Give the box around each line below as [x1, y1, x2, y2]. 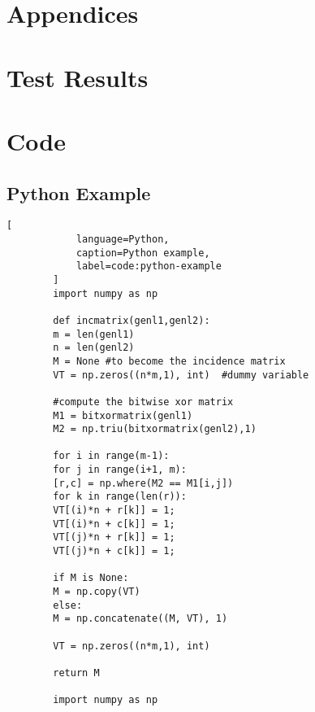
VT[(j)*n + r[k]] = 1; [53, 531, 175, 544]
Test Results [6, 60, 149, 94]
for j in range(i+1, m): [53, 464, 187, 476]
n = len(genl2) [53, 342, 135, 354]
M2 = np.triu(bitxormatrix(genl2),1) [53, 423, 257, 435]
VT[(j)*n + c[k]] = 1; [53, 545, 175, 557]
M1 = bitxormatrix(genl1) [53, 409, 193, 422]
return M [53, 666, 100, 679]
